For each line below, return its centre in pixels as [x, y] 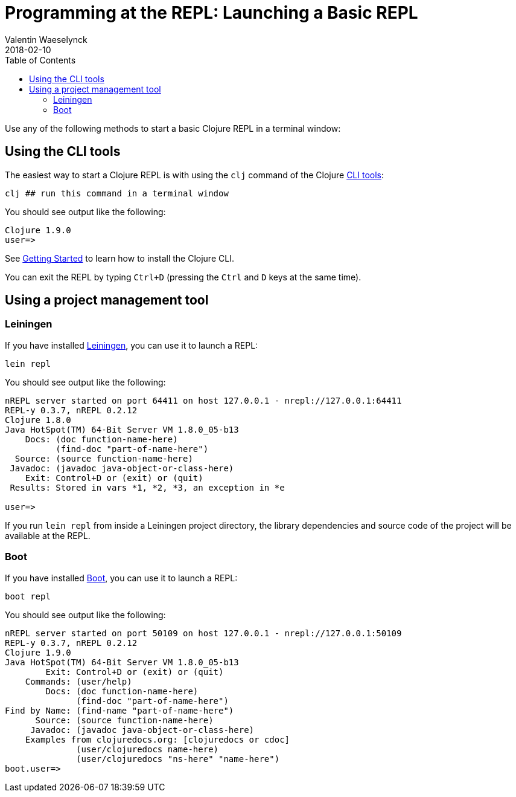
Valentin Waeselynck [46, 39]
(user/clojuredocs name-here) [148, 749]
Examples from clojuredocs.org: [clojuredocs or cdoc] [158, 739]
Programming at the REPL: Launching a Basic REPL [212, 13]
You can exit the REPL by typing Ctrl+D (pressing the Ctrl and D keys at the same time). [183, 277]
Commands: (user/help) [78, 681]
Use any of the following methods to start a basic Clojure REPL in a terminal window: [173, 128]
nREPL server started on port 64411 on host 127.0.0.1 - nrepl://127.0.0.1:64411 [203, 400]
